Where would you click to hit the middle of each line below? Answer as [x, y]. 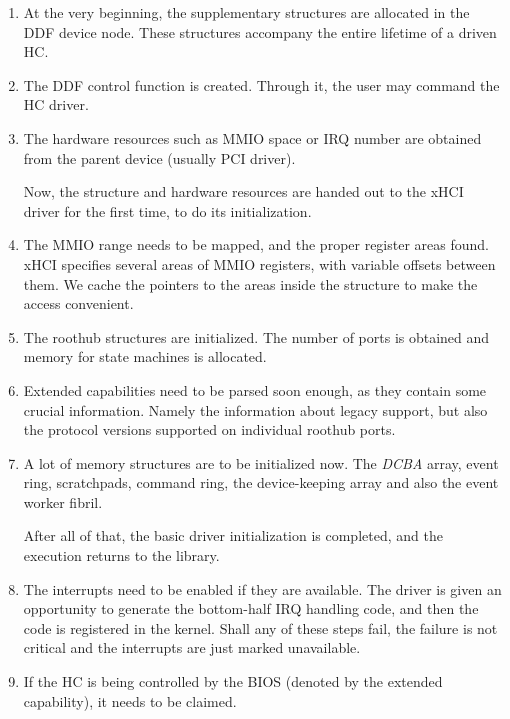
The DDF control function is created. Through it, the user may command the [261, 84]
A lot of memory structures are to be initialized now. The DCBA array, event [261, 462]
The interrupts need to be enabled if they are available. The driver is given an [262, 588]
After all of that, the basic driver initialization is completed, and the [233, 535]
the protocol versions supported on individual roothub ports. [209, 429]
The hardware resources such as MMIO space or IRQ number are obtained [252, 137]
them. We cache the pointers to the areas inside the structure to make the [250, 283]
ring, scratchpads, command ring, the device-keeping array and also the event [261, 482]
